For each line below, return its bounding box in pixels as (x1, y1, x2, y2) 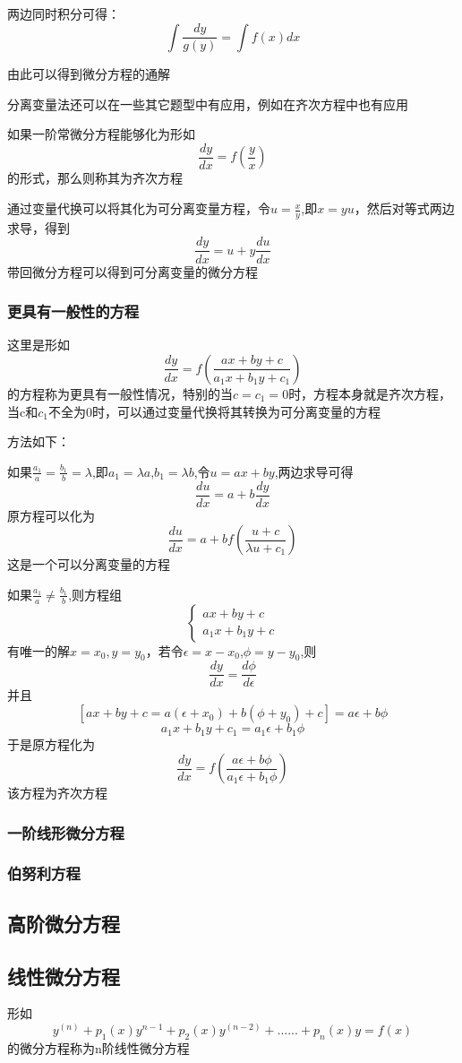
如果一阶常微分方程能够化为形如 (7, 125, 195, 143)
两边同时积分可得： (7, 4, 120, 22)
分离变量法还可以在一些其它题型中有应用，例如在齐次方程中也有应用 (7, 94, 408, 113)
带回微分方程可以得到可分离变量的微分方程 (7, 262, 258, 281)
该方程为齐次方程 (7, 783, 107, 802)
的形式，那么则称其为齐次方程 (7, 169, 183, 187)
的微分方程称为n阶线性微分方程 (7, 1038, 190, 1057)
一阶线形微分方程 (7, 821, 124, 843)
